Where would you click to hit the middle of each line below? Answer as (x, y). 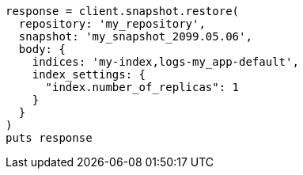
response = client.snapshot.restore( (123, 11)
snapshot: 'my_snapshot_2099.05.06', (135, 36)
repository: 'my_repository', (112, 24)
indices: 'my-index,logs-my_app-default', (165, 62)
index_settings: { (89, 74)
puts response (49, 138)
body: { (42, 49)
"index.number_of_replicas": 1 (142, 87)
